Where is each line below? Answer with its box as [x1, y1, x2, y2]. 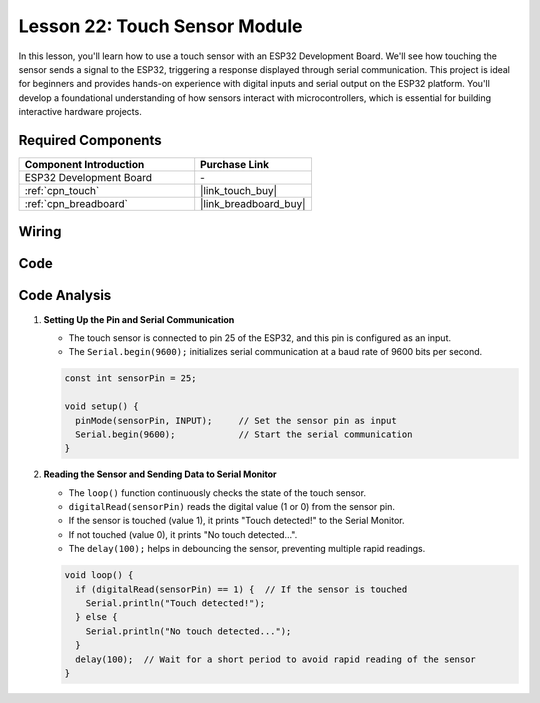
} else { [75, 611, 118, 623]
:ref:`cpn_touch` [24, 184, 100, 198]
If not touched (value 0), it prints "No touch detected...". [68, 528, 298, 540]
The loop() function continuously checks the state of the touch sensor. [68, 486, 367, 499]
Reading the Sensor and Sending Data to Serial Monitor [43, 468, 277, 480]
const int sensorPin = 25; [64, 373, 197, 384]
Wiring [18, 223, 62, 240]
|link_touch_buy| [200, 184, 278, 198]
